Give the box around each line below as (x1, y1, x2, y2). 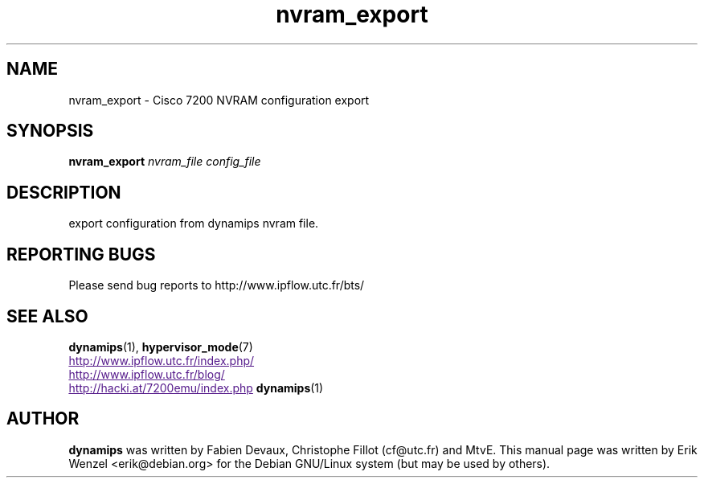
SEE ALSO (6, 306, 88, 326)
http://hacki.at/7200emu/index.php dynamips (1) (68, 380, 324, 395)
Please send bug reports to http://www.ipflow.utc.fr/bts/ (68, 278, 365, 293)
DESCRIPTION (6, 182, 121, 203)
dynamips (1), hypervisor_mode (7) (68, 339, 253, 354)
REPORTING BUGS (6, 244, 156, 265)
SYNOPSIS (6, 121, 94, 142)
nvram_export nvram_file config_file (68, 154, 261, 169)
